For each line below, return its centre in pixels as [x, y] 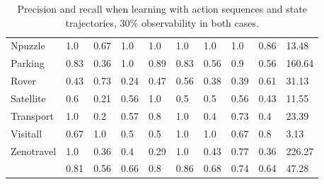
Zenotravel [34, 151]
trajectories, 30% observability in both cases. [162, 22]
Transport [32, 115]
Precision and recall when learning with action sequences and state [162, 8]
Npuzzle [28, 45]
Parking [28, 63]
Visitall [27, 133]
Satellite [28, 98]
